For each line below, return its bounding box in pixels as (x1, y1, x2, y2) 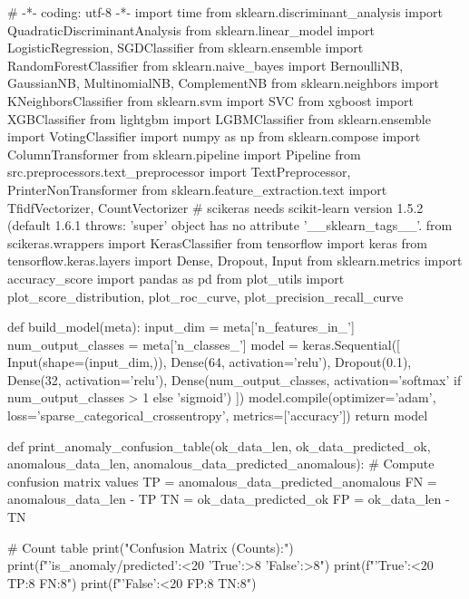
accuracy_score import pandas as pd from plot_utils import (7, 268, 345, 287)
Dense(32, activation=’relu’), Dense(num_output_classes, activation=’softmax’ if (7, 370, 462, 389)
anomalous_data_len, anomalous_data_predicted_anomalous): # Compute (7, 454, 435, 473)
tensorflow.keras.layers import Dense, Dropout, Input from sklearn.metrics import (7, 251, 463, 270)
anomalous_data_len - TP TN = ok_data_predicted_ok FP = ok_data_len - (7, 489, 450, 508)
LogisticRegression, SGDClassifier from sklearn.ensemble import (7, 38, 364, 57)
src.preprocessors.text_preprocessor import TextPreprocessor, (7, 162, 351, 181)
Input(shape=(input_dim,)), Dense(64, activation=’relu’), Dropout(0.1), (7, 353, 412, 372)
